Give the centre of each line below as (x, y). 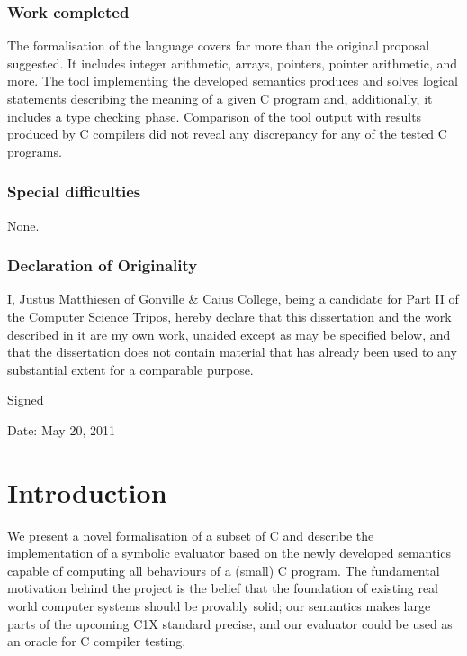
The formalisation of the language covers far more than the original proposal (219, 46)
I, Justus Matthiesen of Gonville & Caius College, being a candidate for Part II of (233, 299)
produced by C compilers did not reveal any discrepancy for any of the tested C (227, 134)
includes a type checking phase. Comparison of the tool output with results (215, 116)
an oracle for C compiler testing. (97, 641)
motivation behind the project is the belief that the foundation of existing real (223, 588)
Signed (26, 400)
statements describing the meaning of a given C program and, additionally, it (220, 98)
